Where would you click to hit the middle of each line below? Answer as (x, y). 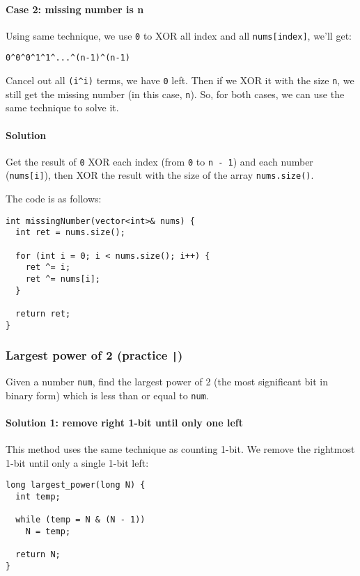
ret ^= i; (48, 267)
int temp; (38, 497)
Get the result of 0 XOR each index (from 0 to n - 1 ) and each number (159, 161)
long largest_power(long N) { (76, 485)
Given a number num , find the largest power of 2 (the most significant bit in (167, 382)
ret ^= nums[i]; (63, 279)
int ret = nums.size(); (70, 233)
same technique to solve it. (62, 107)
